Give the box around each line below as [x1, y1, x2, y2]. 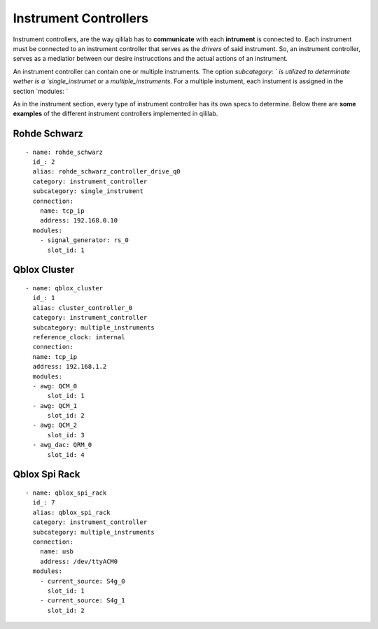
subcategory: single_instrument [32, 188, 143, 195]
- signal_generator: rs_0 [39, 236, 129, 244]
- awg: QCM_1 [32, 402, 78, 409]
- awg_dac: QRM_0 [32, 441, 92, 449]
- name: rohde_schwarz [25, 148, 104, 156]
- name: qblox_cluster [25, 284, 104, 292]
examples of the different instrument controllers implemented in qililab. [13, 109, 218, 118]
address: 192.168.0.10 [39, 217, 118, 225]
